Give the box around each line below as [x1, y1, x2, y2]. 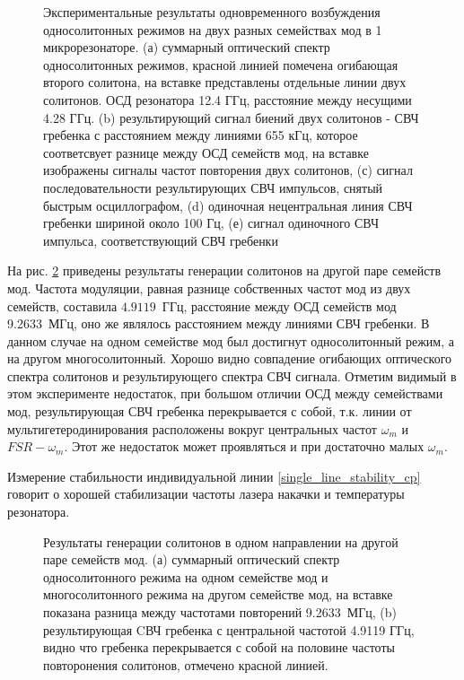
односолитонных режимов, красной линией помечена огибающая [43, 55, 398, 74]
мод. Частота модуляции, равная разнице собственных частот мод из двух [7, 278, 411, 297]
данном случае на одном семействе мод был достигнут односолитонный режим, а [7, 331, 454, 350]
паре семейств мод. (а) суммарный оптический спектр [43, 550, 340, 569]
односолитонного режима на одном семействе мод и [43, 567, 328, 586]
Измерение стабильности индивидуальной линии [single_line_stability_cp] [7, 466, 421, 485]
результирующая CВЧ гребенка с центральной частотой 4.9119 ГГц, [43, 620, 415, 639]
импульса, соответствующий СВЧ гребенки [43, 231, 278, 249]
